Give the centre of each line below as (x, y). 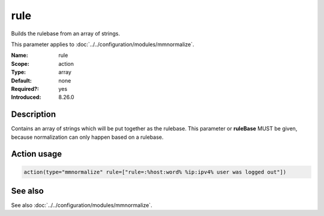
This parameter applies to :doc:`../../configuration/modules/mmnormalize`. (103, 44)
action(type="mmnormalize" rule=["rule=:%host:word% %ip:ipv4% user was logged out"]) (155, 172)
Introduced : (26, 97)
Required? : (25, 89)
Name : (19, 55)
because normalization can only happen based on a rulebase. (87, 137)
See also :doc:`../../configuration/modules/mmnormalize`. (82, 205)
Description (34, 115)
